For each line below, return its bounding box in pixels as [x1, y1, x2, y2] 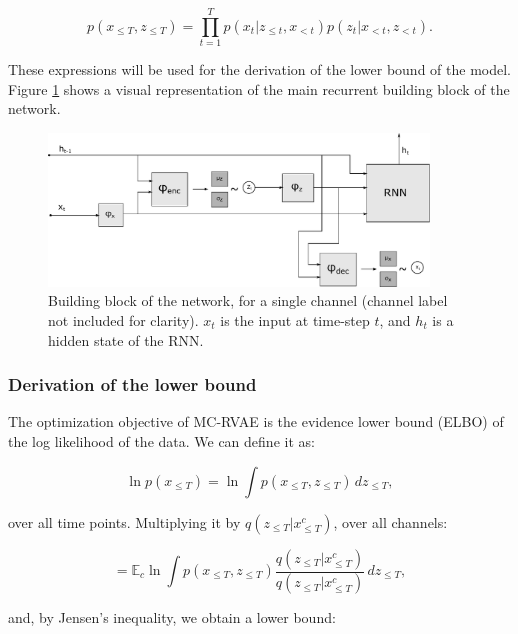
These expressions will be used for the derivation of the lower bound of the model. [8, 59, 511, 80]
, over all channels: [333, 511, 448, 532]
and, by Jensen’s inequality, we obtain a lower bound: [8, 607, 336, 628]
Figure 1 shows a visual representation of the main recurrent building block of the [8, 78, 510, 99]
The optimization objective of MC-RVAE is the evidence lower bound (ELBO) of [8, 411, 504, 432]
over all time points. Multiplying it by [8, 511, 241, 532]
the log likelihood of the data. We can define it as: [8, 430, 315, 451]
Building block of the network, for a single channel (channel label [48, 290, 448, 311]
